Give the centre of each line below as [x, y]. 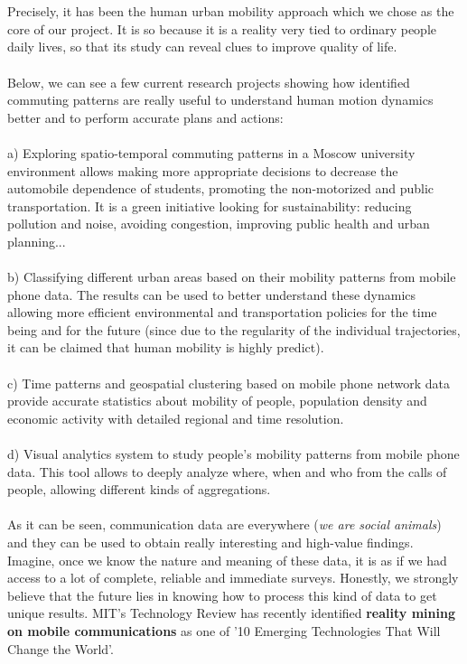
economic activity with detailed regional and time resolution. [176, 418]
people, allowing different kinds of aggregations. [139, 489]
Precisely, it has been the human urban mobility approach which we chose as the [231, 11]
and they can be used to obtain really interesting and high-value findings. [210, 542]
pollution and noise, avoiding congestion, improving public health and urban [219, 224]
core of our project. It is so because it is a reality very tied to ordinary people [222, 28]
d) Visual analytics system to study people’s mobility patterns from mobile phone [233, 454]
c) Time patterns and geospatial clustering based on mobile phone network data [229, 383]
